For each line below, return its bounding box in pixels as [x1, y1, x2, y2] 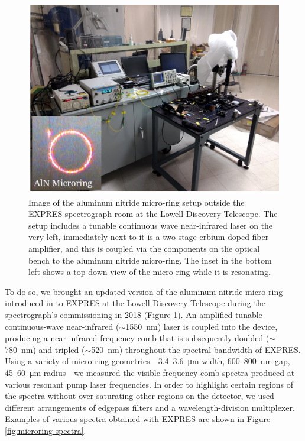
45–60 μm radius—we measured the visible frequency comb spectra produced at [5, 366, 295, 378]
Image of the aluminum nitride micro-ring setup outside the [28, 196, 245, 208]
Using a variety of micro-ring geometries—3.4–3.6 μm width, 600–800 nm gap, [5, 355, 290, 367]
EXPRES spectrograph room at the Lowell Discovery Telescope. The [28, 207, 278, 220]
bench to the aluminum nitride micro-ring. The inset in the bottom [28, 254, 272, 266]
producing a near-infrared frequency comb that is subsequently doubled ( [5, 332, 270, 344]
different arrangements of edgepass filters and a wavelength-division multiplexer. [5, 401, 295, 413]
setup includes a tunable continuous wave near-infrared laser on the [28, 219, 273, 231]
